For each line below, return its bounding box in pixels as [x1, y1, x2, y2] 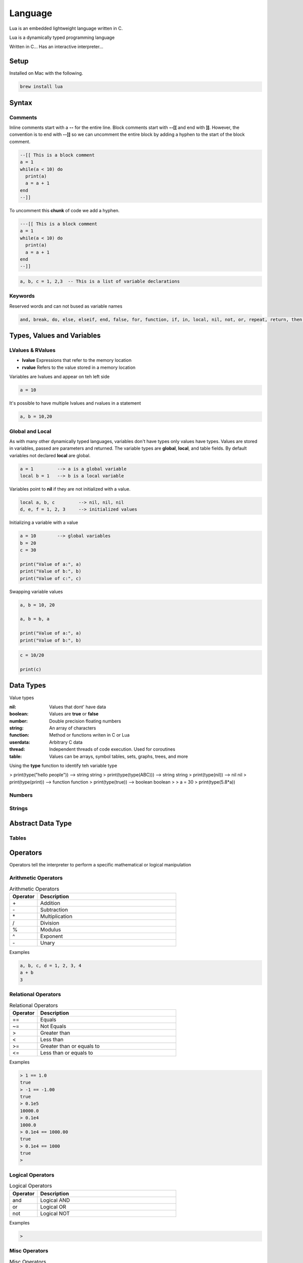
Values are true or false [49, 711, 98, 717]
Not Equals [40, 1023, 67, 1030]
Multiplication [40, 912, 73, 919]
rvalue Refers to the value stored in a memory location [22, 364, 136, 370]
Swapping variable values [9, 589, 63, 595]
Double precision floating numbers [49, 718, 121, 724]
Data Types [9, 681, 46, 690]
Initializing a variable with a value [9, 519, 78, 525]
